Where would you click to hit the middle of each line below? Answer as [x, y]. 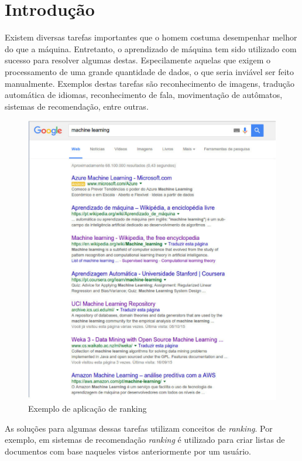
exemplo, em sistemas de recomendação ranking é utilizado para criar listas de [145, 440]
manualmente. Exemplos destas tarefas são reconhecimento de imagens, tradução [150, 83]
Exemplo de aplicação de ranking [87, 408]
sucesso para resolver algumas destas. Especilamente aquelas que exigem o [138, 60]
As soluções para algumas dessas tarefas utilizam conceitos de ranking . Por [139, 428]
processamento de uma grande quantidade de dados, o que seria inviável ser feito [150, 71]
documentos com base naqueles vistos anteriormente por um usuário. [128, 451]
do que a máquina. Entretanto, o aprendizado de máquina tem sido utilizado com [151, 48]
